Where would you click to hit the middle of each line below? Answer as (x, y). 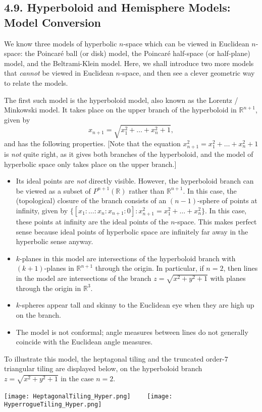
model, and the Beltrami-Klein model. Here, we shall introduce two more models (129, 63)
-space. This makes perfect (216, 222)
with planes (228, 278)
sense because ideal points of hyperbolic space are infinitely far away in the (132, 231)
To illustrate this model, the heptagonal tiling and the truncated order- (114, 358)
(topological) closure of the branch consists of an (91, 200)
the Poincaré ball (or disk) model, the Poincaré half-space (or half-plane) (138, 53)
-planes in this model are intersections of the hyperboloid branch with (128, 258)
